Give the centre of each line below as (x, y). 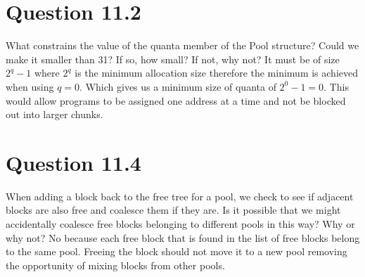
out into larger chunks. (55, 114)
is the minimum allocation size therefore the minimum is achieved (217, 73)
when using (30, 86)
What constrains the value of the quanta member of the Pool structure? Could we (182, 45)
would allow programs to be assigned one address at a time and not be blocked (176, 100)
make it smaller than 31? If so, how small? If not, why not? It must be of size (173, 59)
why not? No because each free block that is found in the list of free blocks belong (183, 237)
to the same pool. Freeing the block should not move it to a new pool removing (177, 251)
